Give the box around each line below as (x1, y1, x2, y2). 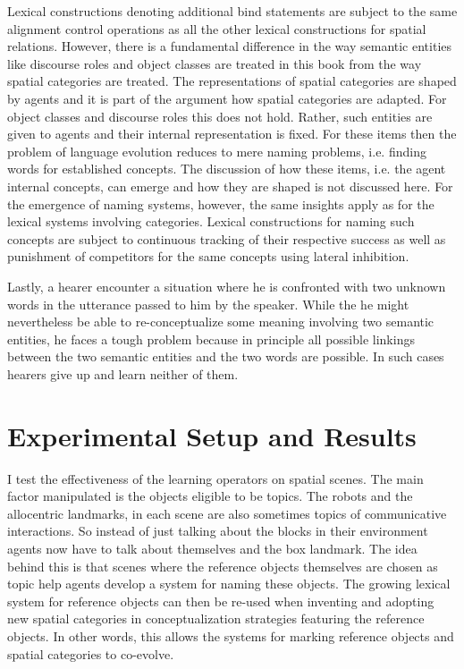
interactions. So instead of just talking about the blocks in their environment (7, 521, 428, 540)
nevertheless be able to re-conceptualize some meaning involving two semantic (7, 312, 434, 331)
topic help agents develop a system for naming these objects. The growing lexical (7, 574, 451, 593)
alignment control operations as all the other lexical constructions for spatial (7, 19, 426, 38)
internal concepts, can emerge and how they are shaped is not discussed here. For (7, 176, 453, 195)
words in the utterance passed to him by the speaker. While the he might (7, 294, 409, 313)
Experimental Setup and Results (7, 417, 417, 453)
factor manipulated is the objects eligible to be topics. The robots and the (7, 487, 413, 505)
